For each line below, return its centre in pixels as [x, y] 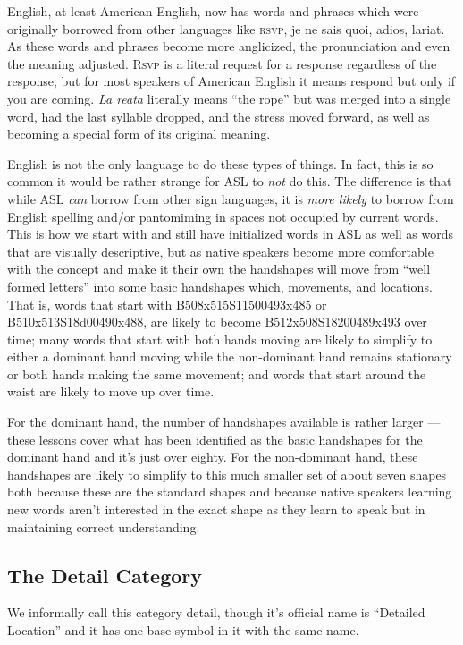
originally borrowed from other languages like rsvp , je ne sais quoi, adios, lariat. [226, 28]
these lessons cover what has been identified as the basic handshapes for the [215, 439]
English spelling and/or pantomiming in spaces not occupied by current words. [223, 216]
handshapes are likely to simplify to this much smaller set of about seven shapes [227, 474]
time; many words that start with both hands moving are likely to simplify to [220, 339]
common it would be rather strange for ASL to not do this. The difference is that [230, 181]
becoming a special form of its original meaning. [139, 134]
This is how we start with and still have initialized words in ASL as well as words [231, 234]
